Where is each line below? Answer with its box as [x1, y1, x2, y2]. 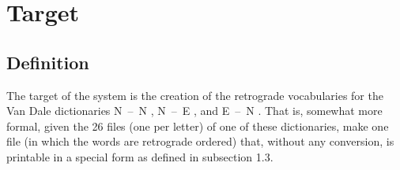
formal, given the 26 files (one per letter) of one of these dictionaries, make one [6, 117, 389, 134]
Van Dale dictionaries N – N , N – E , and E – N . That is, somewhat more [6, 102, 383, 119]
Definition [6, 50, 89, 74]
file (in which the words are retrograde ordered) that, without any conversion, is [6, 133, 394, 150]
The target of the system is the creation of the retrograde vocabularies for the [6, 87, 383, 103]
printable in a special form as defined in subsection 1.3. [6, 148, 274, 164]
